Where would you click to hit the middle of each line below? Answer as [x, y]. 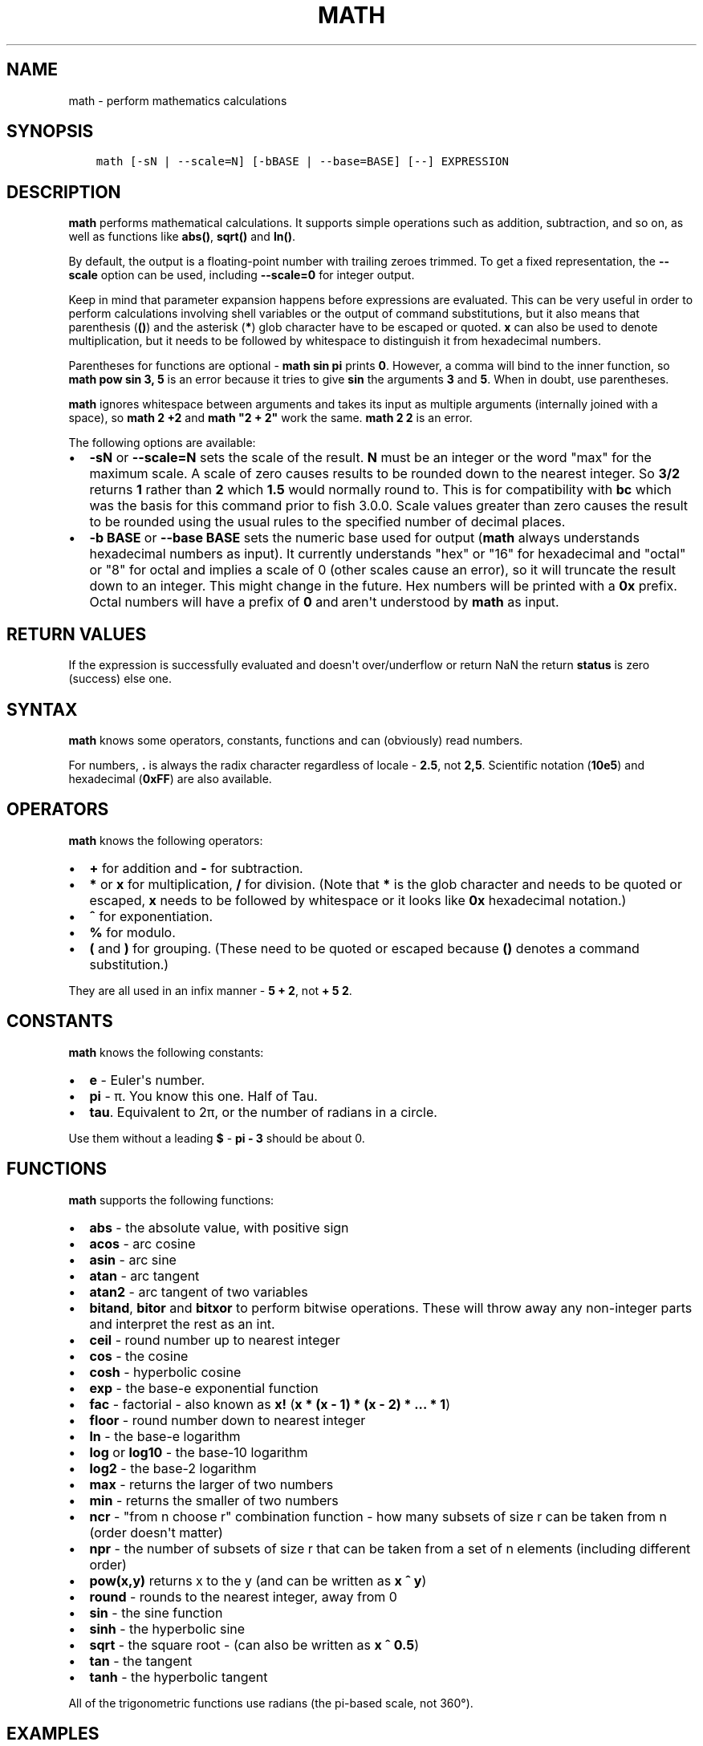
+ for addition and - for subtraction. [196, 868]
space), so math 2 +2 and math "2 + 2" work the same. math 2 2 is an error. [270, 418]
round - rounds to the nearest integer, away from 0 [243, 1596]
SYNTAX [42, 709]
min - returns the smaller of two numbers [214, 1500]
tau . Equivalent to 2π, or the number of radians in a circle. [263, 1112]
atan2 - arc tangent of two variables [199, 1291]
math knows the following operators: [166, 840]
